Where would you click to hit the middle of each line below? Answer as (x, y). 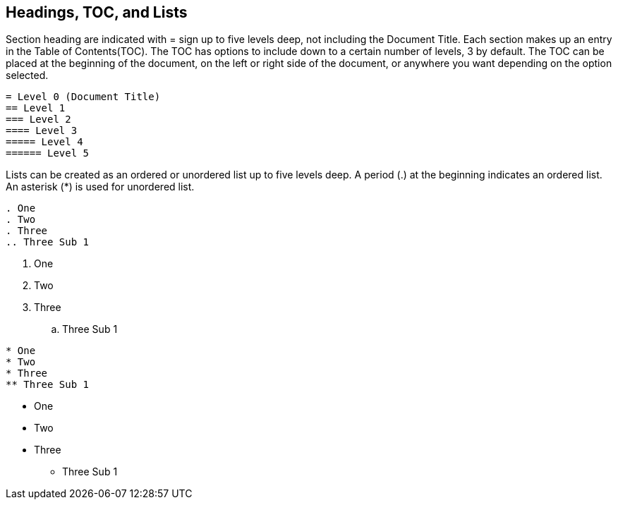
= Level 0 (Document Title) (83, 97)
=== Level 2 (38, 120)
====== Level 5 (48, 153)
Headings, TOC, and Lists (97, 12)
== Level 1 (36, 108)
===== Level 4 (44, 142)
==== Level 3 (42, 131)
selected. (27, 75)
